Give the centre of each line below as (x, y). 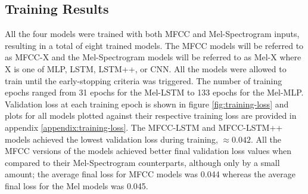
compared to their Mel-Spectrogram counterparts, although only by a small (142, 162)
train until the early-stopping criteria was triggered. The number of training (144, 80)
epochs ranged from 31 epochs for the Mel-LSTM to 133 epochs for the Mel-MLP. (154, 92)
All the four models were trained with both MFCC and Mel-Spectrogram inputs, (152, 34)
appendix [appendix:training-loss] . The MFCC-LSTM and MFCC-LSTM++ (144, 127)
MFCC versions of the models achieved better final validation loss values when (148, 151)
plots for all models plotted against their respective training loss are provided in (151, 116)
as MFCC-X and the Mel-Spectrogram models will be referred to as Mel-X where (153, 57)
